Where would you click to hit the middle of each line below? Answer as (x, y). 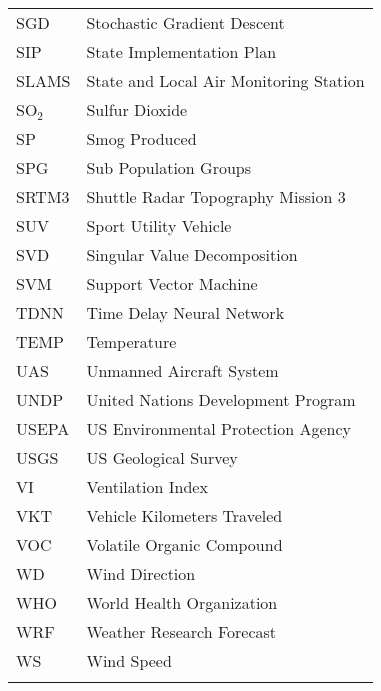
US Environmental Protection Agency (219, 428)
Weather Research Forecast (181, 631)
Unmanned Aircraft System (182, 370)
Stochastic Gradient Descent (185, 22)
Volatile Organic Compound (184, 544)
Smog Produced (141, 138)
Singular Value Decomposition (192, 254)
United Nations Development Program (221, 399)
